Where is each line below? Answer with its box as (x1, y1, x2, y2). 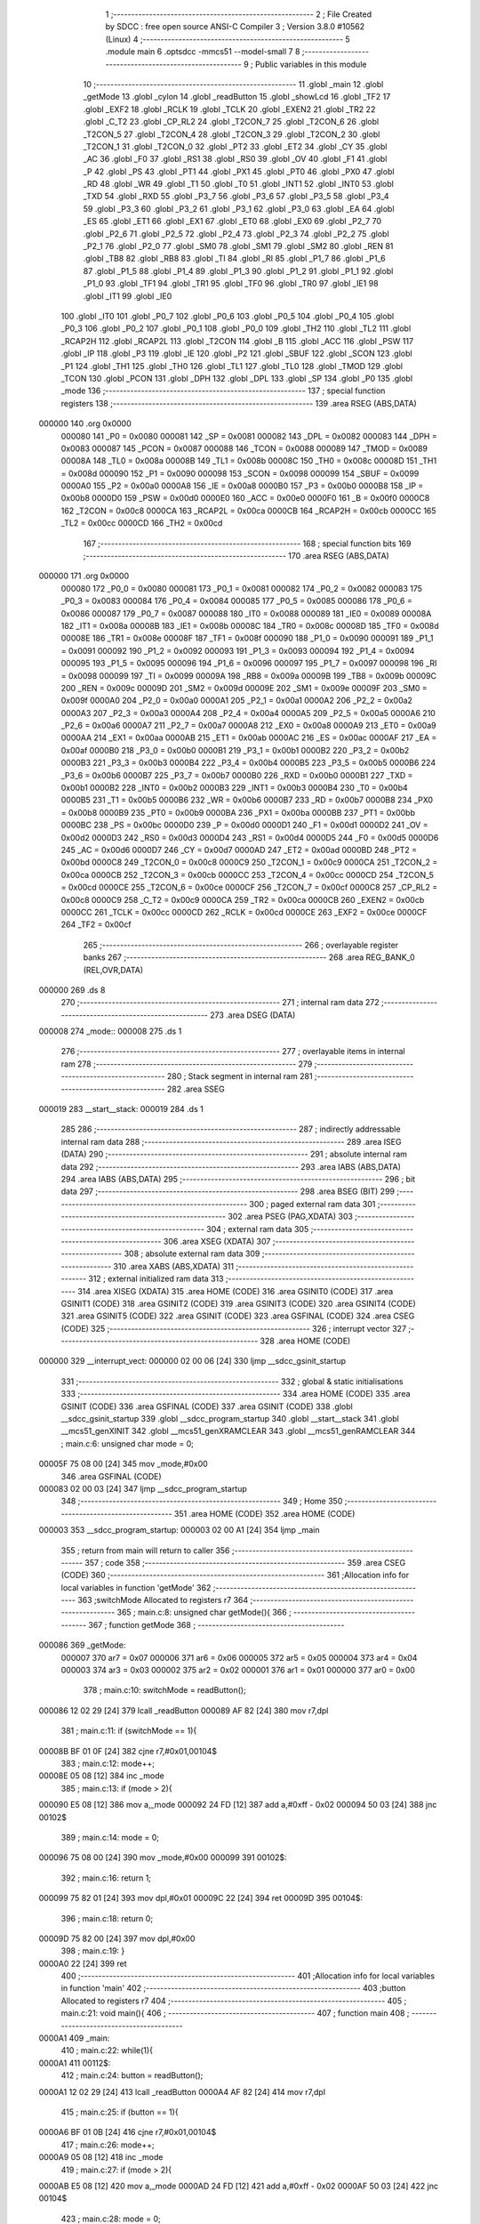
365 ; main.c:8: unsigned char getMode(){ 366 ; (116, 1607, 292, 1618)
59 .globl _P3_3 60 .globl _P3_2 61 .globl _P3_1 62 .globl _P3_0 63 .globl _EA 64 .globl (83, 203, 395, 214)
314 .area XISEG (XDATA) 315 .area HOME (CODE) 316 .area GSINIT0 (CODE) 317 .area (76, 1285, 394, 1296)
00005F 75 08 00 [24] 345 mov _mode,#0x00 (38, 1459, 208, 1470)
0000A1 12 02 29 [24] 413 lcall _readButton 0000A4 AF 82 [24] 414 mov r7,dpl (38, 2086, 326, 2097)
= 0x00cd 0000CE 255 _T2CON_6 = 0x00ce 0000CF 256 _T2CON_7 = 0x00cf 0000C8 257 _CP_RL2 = (60, 882, 438, 893)
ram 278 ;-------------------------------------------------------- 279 (60, 1059, 313, 1069)
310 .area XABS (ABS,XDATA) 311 (113, 1261, 235, 1271)
